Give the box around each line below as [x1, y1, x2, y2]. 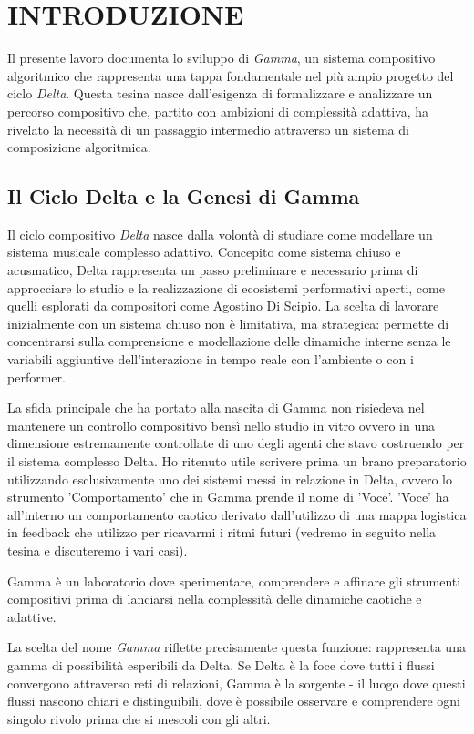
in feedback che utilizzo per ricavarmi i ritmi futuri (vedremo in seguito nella [7, 523, 437, 542]
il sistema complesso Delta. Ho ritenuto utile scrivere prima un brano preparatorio [7, 452, 467, 471]
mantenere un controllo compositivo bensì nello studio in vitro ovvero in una [7, 415, 436, 434]
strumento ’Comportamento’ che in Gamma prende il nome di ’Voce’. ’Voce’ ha [7, 487, 449, 506]
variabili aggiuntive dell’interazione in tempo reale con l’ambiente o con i [7, 350, 414, 369]
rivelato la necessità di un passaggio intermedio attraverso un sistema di [7, 119, 409, 138]
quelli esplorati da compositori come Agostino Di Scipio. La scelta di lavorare [7, 296, 439, 315]
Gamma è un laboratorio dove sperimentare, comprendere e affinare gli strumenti [7, 571, 461, 590]
